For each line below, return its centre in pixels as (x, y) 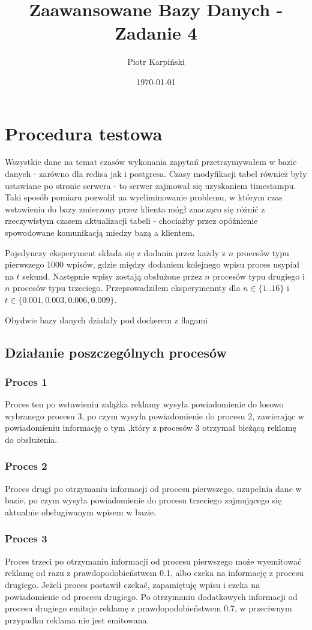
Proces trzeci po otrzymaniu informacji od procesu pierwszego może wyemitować (153, 561)
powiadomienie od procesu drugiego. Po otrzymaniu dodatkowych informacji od (151, 596)
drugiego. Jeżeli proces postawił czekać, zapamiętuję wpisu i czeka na (133, 584)
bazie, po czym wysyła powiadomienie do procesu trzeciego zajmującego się (143, 500)
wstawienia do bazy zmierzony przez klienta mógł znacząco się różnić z (135, 208)
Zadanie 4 (156, 33)
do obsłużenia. (31, 439)
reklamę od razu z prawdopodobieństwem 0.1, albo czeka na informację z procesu (154, 573)
